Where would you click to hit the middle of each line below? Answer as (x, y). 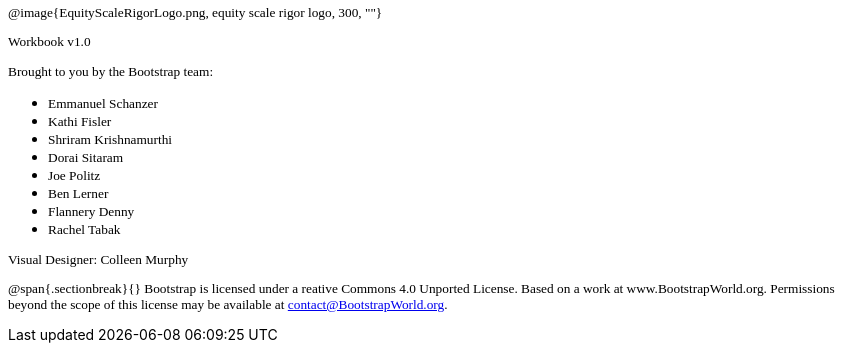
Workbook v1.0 (49, 42)
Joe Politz (74, 175)
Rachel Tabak (84, 229)
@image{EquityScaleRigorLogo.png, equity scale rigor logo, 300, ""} (195, 12)
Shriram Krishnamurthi (110, 139)
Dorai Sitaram (86, 157)
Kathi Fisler (80, 121)
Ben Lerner (78, 193)
